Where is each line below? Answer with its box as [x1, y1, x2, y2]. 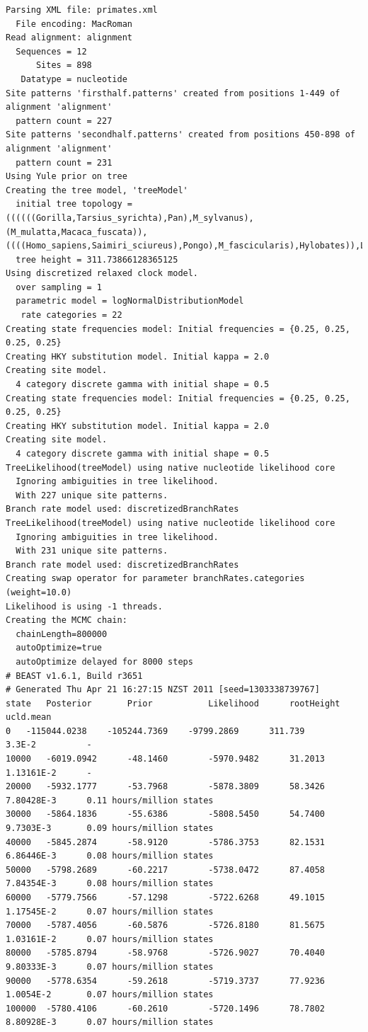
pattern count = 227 [16, 115, 113, 126]
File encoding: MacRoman [16, 18, 132, 29]
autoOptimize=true [16, 643, 103, 653]
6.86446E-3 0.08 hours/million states [6, 851, 214, 861]
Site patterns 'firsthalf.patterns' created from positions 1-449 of [6, 88, 340, 98]
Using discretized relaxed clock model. [6, 268, 199, 279]
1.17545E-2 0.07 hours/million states [6, 906, 214, 917]
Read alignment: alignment [6, 33, 132, 43]
